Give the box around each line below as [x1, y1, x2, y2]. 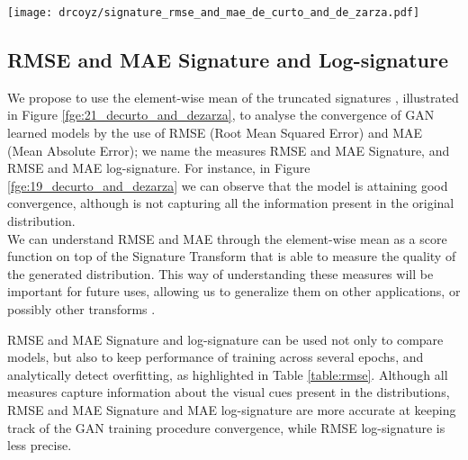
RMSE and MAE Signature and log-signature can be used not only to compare [7, 329, 444, 348]
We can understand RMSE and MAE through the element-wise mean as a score [7, 229, 447, 248]
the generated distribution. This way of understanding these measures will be [7, 264, 434, 283]
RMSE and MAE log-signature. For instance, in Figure [7, 158, 310, 177]
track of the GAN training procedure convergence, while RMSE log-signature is [7, 418, 445, 437]
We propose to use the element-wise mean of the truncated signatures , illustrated [7, 87, 459, 106]
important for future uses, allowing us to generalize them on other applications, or [7, 282, 461, 301]
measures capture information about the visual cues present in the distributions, [7, 383, 450, 401]
